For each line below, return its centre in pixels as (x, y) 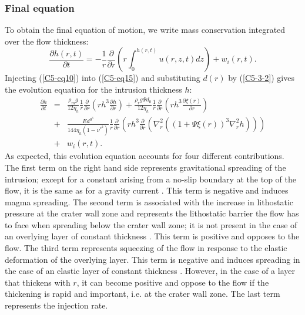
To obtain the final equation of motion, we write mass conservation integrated (145, 30)
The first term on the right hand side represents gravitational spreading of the (145, 167)
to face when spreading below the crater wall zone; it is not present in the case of (151, 224)
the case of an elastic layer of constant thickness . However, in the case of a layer (150, 271)
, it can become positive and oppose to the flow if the (173, 282)
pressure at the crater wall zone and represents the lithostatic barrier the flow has (152, 213)
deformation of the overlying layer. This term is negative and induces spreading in (152, 259)
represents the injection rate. (56, 305)
